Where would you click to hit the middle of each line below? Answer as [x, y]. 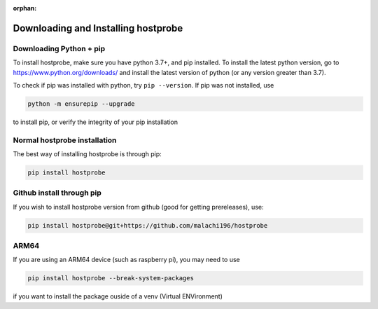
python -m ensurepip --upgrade [82, 104]
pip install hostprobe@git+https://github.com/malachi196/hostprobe [148, 225]
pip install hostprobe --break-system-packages [111, 278]
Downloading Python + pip [59, 48]
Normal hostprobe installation [65, 140]
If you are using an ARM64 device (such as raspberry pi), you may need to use [127, 260]
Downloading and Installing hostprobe [98, 28]
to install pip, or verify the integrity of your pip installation [96, 122]
